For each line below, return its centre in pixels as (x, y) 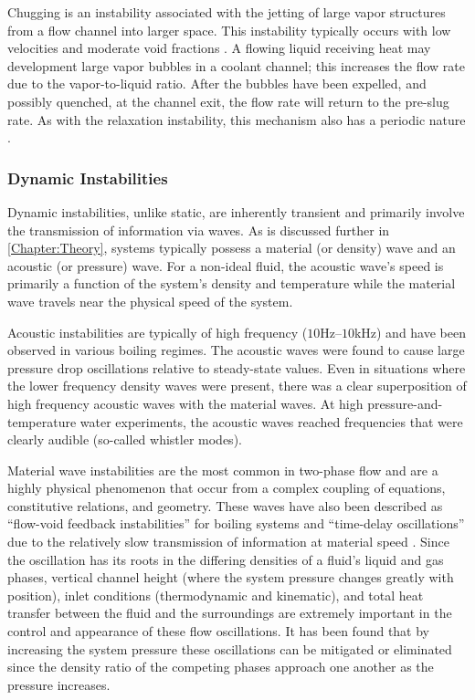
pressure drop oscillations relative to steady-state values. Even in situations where (237, 367)
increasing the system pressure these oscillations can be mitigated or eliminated (230, 648)
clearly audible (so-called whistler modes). (125, 439)
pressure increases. (59, 684)
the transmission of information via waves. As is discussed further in (199, 230)
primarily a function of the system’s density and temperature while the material (232, 283)
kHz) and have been (410, 332)
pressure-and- (405, 403)
